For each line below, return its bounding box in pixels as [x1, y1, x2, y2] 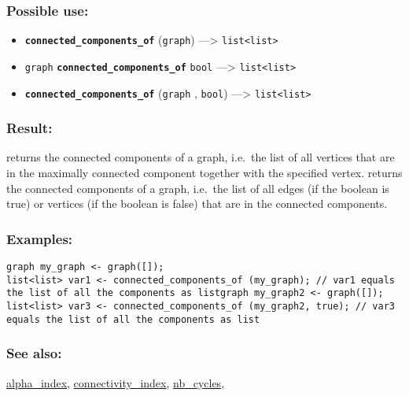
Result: [6, 118, 53, 138]
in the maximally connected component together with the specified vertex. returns [6, 165, 403, 180]
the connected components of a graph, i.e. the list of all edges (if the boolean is [6, 179, 389, 196]
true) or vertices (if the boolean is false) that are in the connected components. [6, 195, 388, 212]
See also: [6, 343, 62, 363]
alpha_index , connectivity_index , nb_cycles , [6, 374, 225, 390]
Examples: [6, 228, 73, 248]
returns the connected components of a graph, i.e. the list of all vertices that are [6, 149, 395, 165]
